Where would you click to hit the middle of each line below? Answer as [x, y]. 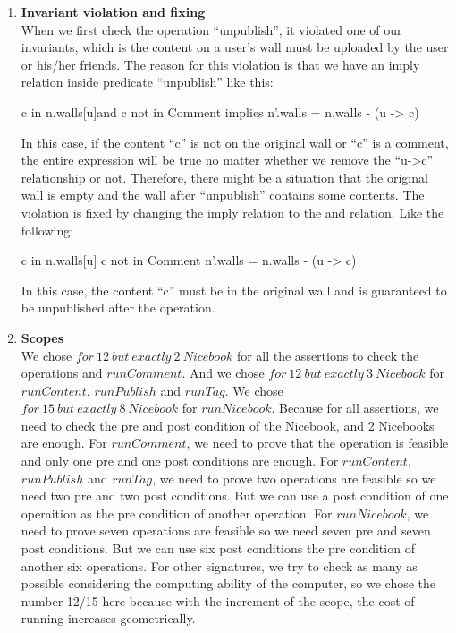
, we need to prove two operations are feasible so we [294, 478]
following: [47, 230]
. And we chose [223, 373]
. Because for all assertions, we [355, 408]
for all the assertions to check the [328, 355]
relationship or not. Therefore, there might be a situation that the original [224, 177]
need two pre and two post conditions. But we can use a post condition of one [235, 496]
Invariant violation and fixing [113, 12]
